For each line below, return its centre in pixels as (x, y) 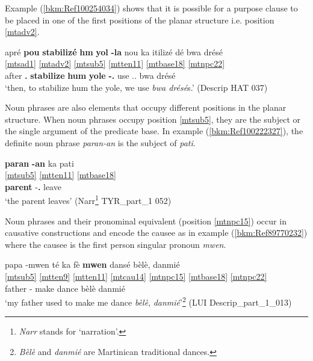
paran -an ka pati (39, 163)
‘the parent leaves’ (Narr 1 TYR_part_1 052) (88, 199)
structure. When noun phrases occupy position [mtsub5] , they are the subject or (153, 119)
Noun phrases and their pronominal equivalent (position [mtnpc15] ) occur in (146, 221)
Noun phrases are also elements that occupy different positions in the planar (146, 107)
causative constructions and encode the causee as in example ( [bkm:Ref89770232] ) (156, 233)
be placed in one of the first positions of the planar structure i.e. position (140, 20)
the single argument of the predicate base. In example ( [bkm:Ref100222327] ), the (154, 131)
